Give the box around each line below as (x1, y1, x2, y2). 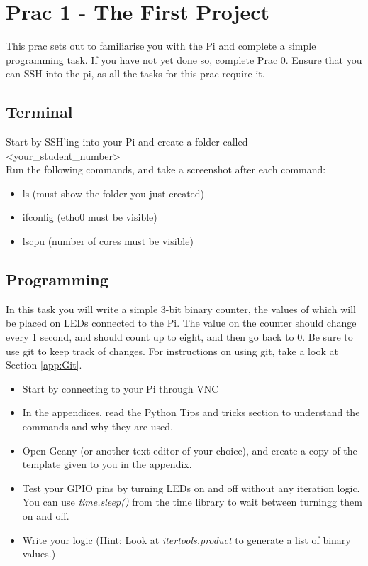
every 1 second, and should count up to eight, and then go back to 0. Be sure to (6, 330, 353, 344)
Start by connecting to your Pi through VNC (22, 381, 219, 396)
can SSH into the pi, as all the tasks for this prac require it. (6, 66, 265, 81)
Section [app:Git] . (6, 357, 82, 372)
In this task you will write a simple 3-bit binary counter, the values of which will (6, 301, 356, 316)
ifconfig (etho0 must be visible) (22, 209, 157, 224)
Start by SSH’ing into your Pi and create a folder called (6, 134, 248, 149)
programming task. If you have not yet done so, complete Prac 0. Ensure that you (6, 52, 362, 67)
